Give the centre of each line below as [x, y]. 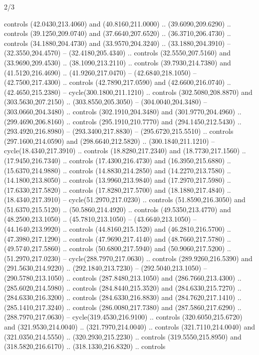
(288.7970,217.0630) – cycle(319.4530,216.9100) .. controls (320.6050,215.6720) [123, 317]
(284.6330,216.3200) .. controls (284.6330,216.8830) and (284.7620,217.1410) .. [123, 297]
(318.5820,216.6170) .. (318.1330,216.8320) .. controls [85, 346]
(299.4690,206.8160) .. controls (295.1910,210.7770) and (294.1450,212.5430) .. [123, 121]
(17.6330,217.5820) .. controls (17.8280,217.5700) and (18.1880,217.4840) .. [118, 189]
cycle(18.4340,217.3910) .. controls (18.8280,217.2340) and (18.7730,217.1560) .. [125, 151]
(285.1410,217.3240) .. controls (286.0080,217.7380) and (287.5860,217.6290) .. [123, 307]
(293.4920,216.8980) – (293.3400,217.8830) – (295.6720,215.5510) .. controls [119, 131]
